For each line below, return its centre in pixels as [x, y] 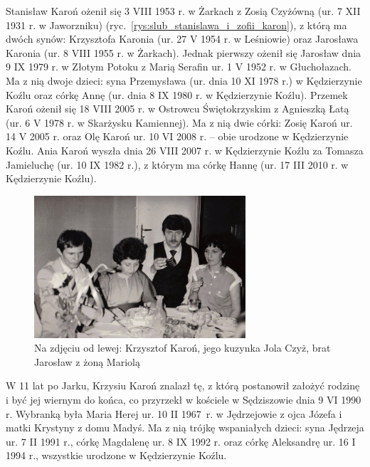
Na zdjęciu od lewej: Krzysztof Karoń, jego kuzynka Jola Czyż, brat [183, 348]
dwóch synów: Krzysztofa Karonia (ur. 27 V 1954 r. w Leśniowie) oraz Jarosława [182, 39]
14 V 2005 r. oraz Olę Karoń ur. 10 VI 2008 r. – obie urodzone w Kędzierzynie [177, 136]
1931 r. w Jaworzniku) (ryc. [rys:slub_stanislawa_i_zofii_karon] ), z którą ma [176, 25]
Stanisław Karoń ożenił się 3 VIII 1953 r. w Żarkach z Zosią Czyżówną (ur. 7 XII [183, 11]
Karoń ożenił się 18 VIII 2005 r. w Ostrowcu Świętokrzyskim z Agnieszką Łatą [178, 109]
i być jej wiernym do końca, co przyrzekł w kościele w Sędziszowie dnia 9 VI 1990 [184, 400]
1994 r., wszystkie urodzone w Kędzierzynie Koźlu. [116, 455]
